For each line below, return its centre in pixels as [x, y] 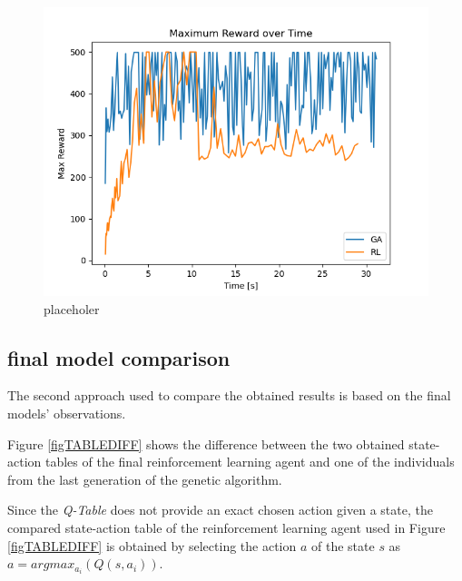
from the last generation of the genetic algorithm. [145, 479]
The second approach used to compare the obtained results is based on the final [229, 395]
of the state [343, 545]
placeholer [72, 308]
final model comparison [119, 357]
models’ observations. [67, 413]
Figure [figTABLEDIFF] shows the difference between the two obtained [206, 443]
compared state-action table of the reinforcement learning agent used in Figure [226, 527]
